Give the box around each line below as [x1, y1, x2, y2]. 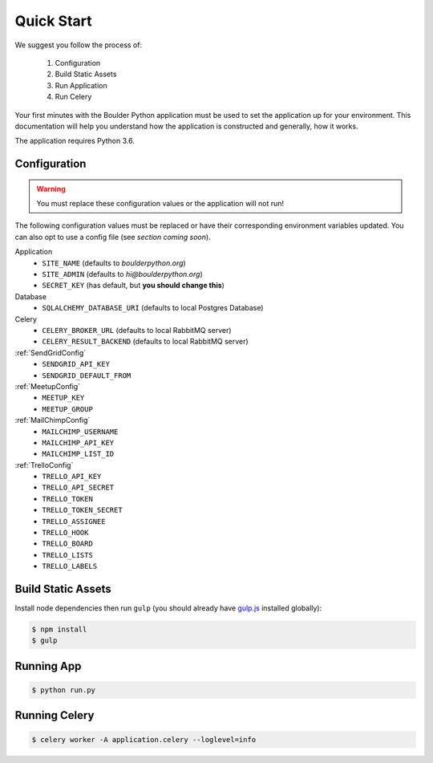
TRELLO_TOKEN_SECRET [42, 505, 123, 515]
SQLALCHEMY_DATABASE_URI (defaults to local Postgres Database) [42, 303, 264, 313]
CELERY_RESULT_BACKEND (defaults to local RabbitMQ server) [42, 337, 249, 347]
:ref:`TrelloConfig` [14, 460, 74, 469]
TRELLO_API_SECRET [42, 483, 115, 493]
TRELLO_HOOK [42, 528, 89, 538]
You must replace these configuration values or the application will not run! [36, 199, 285, 209]
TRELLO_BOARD [42, 539, 94, 549]
